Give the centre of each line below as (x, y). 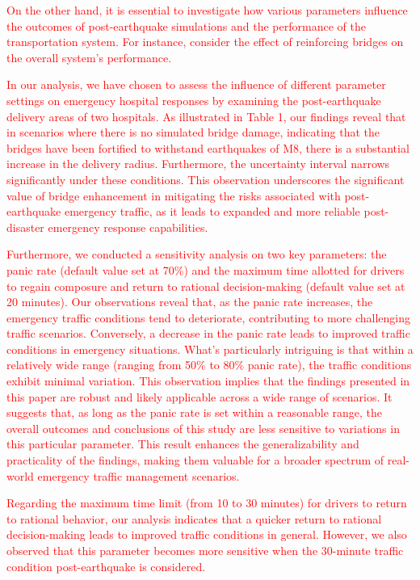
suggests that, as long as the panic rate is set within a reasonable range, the (195, 412)
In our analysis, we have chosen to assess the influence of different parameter (196, 84)
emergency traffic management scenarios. (139, 475)
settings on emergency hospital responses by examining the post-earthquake (194, 100)
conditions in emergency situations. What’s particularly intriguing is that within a (210, 349)
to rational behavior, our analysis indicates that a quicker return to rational (194, 518)
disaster (25, 227)
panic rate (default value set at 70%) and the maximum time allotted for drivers (206, 269)
